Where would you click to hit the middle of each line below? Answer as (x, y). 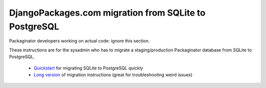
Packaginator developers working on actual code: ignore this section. (79, 41)
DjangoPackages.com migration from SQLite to (107, 13)
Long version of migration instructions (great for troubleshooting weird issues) (113, 75)
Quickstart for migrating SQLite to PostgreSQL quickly (88, 68)
